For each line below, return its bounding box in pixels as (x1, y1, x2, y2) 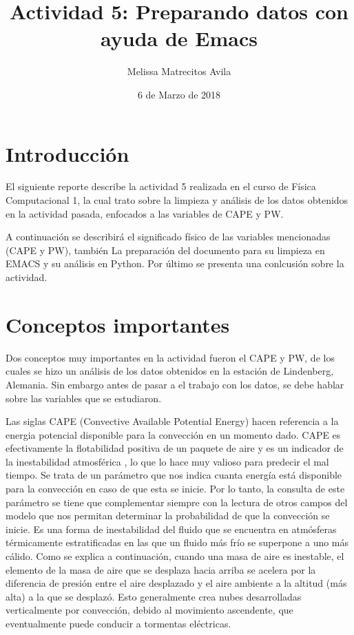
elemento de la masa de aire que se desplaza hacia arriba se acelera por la (6, 562, 316, 576)
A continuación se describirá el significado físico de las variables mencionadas (6, 229, 331, 244)
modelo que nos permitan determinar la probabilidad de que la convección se (6, 508, 330, 523)
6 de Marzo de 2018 (137, 87, 221, 101)
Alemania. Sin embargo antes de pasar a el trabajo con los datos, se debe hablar (6, 377, 344, 391)
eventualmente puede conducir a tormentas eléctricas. (6, 616, 231, 630)
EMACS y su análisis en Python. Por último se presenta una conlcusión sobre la (6, 256, 344, 271)
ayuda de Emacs (101, 24, 258, 52)
